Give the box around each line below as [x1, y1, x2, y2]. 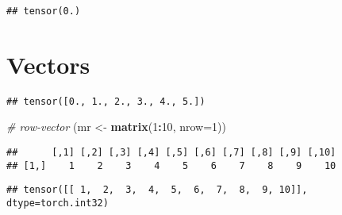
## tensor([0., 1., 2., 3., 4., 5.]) [6, 95, 206, 107]
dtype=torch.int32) [6, 198, 109, 209]
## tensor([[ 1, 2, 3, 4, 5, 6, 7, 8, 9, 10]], [6, 184, 308, 196]
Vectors [6, 48, 90, 80]
